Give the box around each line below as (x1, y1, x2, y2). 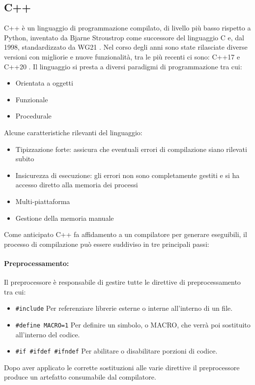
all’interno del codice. (15, 329, 80, 339)
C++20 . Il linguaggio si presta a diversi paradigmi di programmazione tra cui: (4, 61, 242, 71)
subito (15, 153, 34, 164)
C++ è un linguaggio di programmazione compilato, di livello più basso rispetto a (4, 23, 251, 33)
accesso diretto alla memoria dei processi (15, 179, 138, 190)
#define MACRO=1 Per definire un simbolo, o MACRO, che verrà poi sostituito (15, 319, 251, 329)
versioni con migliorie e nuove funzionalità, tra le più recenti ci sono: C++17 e (4, 51, 240, 61)
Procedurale (15, 111, 52, 121)
